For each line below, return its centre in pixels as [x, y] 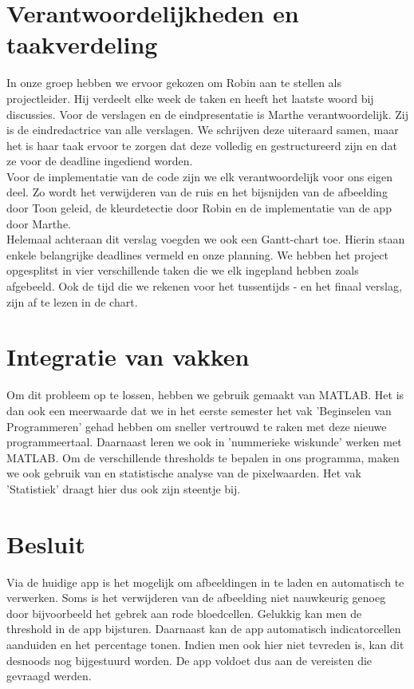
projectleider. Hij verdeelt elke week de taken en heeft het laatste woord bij [190, 98]
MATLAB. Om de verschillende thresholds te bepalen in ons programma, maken [203, 457]
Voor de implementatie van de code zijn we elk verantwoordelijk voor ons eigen [199, 176]
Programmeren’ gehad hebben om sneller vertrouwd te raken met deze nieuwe [197, 426]
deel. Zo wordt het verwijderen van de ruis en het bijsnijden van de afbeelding [197, 192]
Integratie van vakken [128, 356]
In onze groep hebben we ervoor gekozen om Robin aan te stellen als [174, 83]
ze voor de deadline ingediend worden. [100, 161]
